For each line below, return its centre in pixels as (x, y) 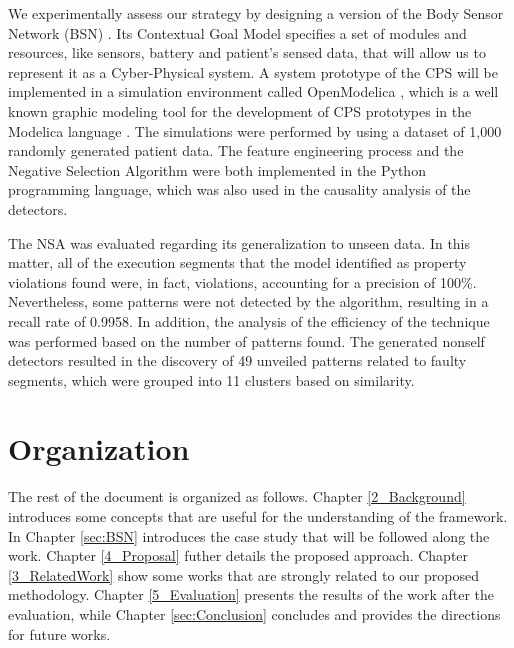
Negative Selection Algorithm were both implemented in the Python (217, 169)
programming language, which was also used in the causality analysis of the (239, 189)
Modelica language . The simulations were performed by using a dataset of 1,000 (255, 130)
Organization (99, 448)
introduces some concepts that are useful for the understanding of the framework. (258, 516)
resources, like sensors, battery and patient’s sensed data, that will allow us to (247, 52)
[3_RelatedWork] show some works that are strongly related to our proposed (244, 574)
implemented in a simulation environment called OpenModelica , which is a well (253, 91)
